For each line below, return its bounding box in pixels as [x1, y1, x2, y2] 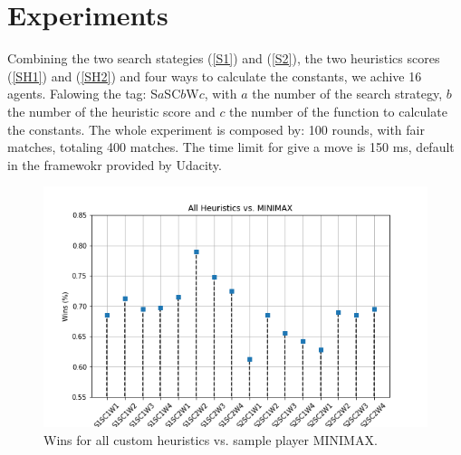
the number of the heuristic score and [7, 101, 216, 120]
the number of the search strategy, [252, 84, 443, 103]
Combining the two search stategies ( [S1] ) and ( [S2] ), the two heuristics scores [7, 49, 440, 68]
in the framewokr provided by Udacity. [7, 155, 222, 174]
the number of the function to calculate [229, 101, 447, 120]
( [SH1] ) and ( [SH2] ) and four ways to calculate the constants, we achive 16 [7, 66, 422, 85]
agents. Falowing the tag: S [7, 84, 158, 103]
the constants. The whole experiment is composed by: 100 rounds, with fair [7, 119, 425, 138]
